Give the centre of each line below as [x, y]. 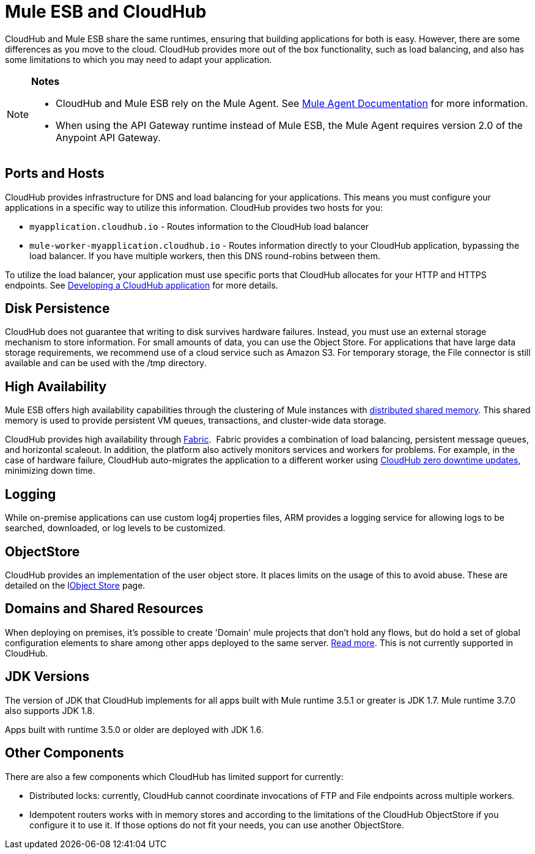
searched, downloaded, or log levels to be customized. [115, 528]
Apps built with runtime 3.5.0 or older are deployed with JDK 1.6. [134, 729]
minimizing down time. [50, 471]
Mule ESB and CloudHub [106, 12]
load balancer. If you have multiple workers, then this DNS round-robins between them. [205, 256]
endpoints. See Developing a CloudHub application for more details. [142, 285]
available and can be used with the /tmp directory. [106, 363]
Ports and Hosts [55, 174]
